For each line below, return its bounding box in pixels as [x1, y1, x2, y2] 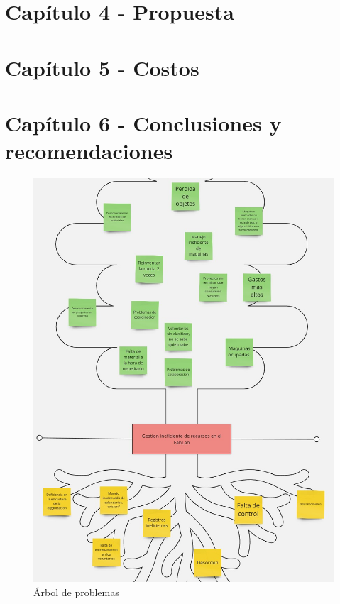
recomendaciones [5, 136, 173, 165]
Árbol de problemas [33, 584, 119, 599]
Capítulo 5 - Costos [5, 53, 199, 82]
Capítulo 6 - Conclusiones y [5, 108, 282, 137]
